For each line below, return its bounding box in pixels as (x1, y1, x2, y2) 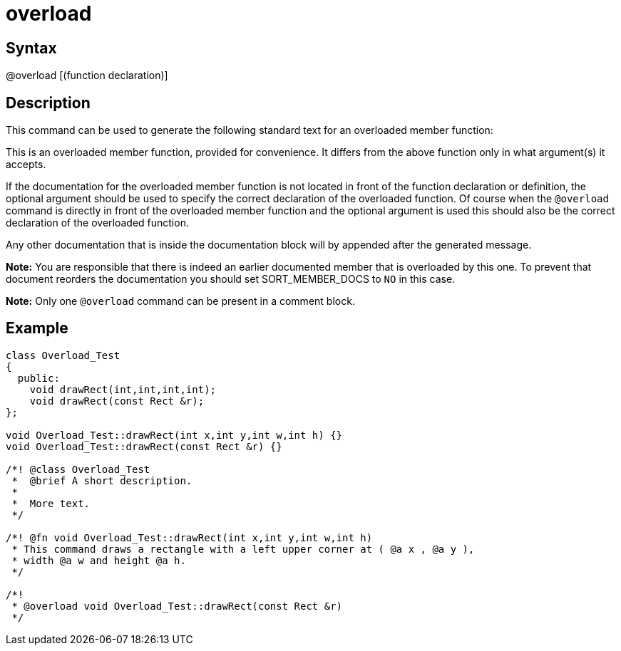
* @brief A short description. (11, 474, 193, 486)
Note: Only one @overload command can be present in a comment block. (6, 295, 355, 308)
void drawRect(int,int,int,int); (29, 383, 217, 395)
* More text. (11, 497, 91, 509)
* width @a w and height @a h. (11, 554, 186, 566)
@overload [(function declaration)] (6, 69, 168, 82)
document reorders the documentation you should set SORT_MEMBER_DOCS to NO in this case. (6, 273, 456, 286)
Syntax (6, 38, 57, 57)
